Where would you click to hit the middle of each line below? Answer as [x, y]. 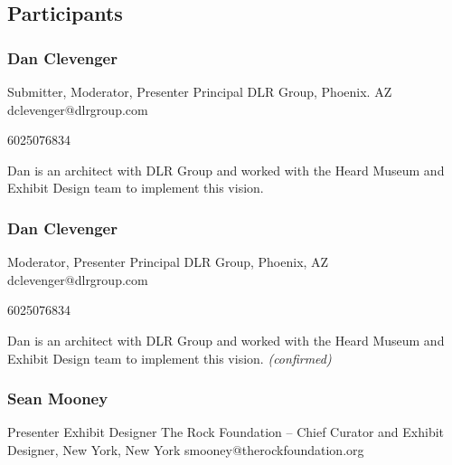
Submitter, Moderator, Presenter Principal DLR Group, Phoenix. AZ [200, 91]
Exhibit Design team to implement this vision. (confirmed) [169, 358]
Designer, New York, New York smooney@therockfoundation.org [186, 449]
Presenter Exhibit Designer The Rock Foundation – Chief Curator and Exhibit [226, 432]
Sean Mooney [58, 399]
